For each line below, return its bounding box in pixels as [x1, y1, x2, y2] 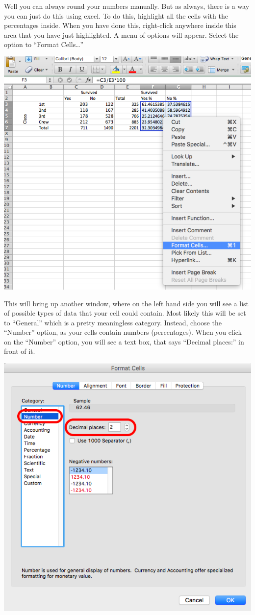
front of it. [4, 346, 35, 356]
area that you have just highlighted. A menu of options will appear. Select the [4, 29, 239, 40]
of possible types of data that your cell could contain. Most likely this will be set [4, 308, 246, 318]
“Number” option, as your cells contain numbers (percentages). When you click [4, 327, 242, 337]
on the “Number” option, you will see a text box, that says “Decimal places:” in [4, 336, 244, 346]
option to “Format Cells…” [4, 39, 84, 49]
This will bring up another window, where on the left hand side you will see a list [4, 298, 249, 308]
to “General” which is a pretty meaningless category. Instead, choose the [4, 317, 222, 327]
